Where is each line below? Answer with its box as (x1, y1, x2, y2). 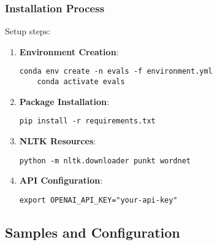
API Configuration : (19, 174, 103, 187)
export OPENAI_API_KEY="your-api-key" (19, 195, 178, 204)
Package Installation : (19, 95, 109, 107)
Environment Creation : (19, 45, 119, 58)
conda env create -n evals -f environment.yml (19, 67, 213, 76)
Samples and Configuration (5, 222, 180, 241)
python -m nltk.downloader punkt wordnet (19, 156, 191, 165)
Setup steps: (5, 25, 51, 37)
